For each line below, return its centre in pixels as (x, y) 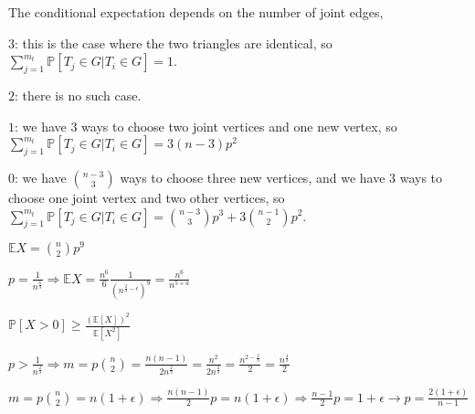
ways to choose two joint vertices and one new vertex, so (239, 126)
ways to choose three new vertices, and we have (253, 177)
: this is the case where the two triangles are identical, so (174, 42)
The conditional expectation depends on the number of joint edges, (196, 12)
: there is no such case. (78, 95)
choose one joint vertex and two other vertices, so (147, 197)
